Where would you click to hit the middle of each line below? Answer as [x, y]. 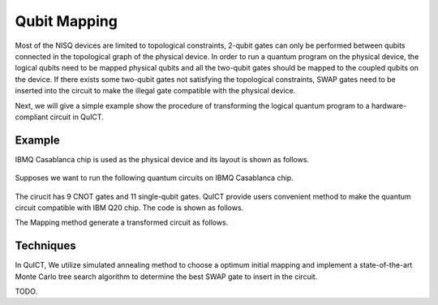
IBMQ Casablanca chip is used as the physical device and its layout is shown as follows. [162, 159]
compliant [32, 117]
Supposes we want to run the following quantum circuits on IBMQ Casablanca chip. [154, 178]
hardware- [389, 105]
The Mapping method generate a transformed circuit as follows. [122, 222]
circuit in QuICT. [77, 117]
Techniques [45, 246]
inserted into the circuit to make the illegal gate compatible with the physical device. [155, 91]
